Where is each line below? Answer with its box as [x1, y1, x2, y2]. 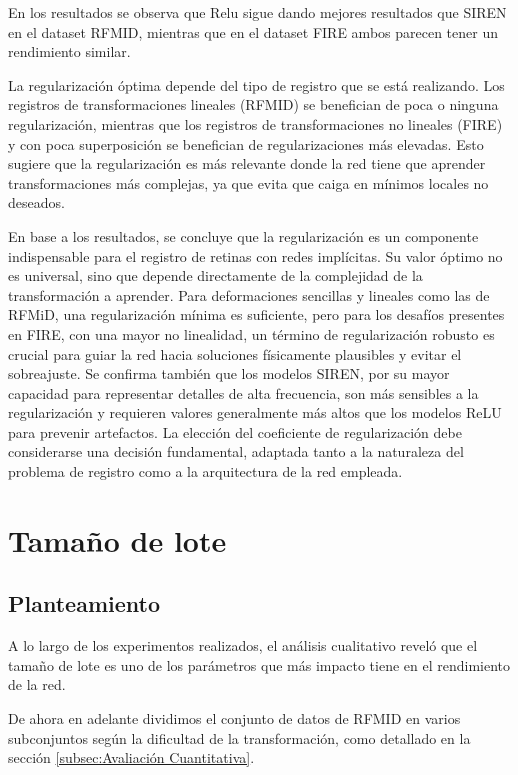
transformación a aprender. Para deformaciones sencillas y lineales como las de [8, 284, 490, 305]
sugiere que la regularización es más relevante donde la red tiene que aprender [8, 153, 486, 174]
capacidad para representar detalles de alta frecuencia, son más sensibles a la [8, 382, 479, 403]
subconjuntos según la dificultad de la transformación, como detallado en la [8, 727, 471, 748]
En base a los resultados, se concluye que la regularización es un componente [8, 225, 479, 246]
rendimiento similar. [8, 41, 131, 62]
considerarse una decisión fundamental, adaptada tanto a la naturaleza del [8, 441, 464, 462]
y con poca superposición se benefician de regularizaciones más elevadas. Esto [8, 133, 484, 154]
